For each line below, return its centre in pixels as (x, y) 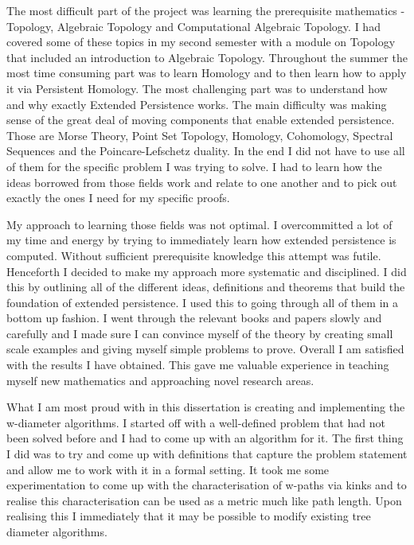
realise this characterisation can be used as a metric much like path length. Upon (204, 500)
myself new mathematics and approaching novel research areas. (160, 380)
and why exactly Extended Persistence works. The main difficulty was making (197, 104)
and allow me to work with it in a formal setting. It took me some (168, 469)
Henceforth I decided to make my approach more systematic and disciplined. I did (207, 271)
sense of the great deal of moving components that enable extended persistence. (201, 120)
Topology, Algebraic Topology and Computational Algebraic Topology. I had (193, 26)
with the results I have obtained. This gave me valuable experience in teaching (198, 365)
